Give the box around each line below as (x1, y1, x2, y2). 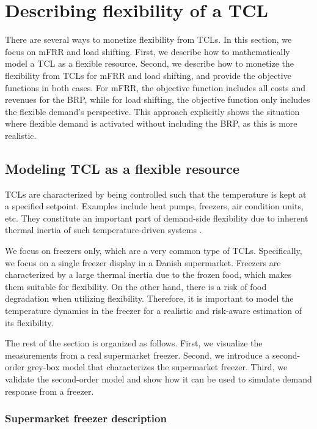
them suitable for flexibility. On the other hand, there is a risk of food (5, 280, 267, 293)
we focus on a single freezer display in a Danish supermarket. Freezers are (5, 256, 281, 269)
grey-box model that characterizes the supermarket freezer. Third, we (27, 360, 288, 373)
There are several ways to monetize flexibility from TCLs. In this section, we (5, 33, 292, 46)
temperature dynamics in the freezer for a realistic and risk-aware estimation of (5, 304, 302, 317)
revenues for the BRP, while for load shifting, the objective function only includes (5, 93, 310, 106)
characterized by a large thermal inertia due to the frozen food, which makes (5, 268, 292, 281)
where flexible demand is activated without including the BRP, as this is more (5, 117, 297, 130)
